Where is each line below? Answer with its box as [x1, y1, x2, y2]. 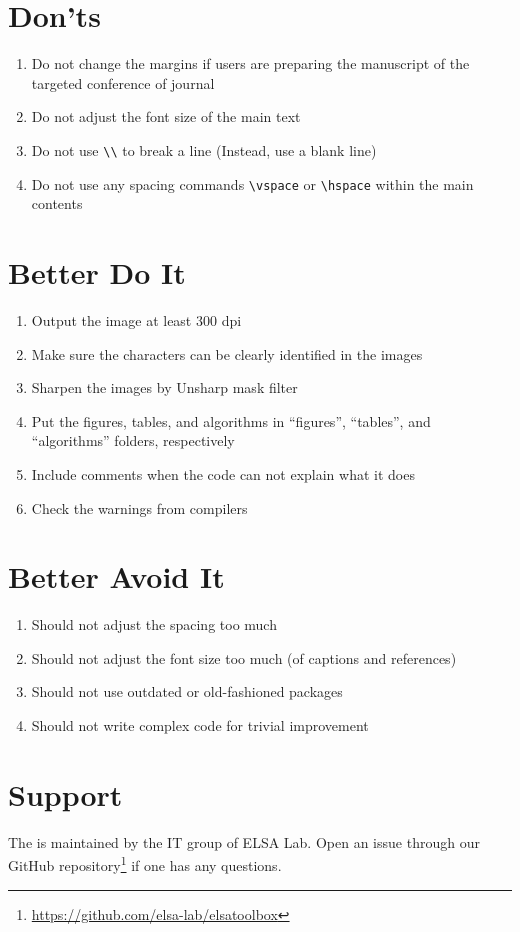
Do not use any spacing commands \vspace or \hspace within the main [31, 173, 474, 194]
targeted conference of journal [31, 72, 215, 93]
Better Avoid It [8, 556, 225, 597]
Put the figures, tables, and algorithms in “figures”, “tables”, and [31, 410, 431, 431]
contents [31, 193, 83, 214]
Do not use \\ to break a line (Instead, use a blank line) [31, 139, 377, 160]
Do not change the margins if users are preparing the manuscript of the [31, 53, 470, 74]
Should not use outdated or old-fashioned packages [31, 681, 343, 702]
